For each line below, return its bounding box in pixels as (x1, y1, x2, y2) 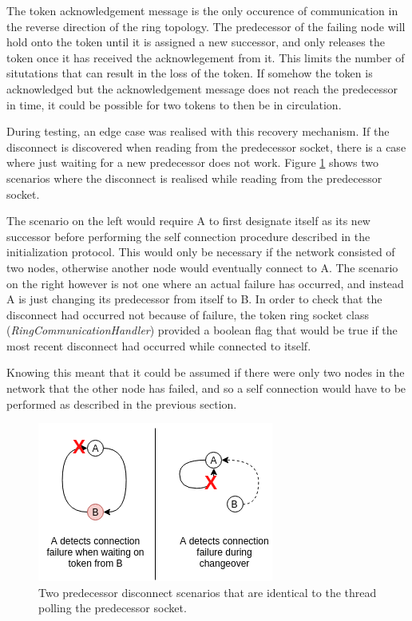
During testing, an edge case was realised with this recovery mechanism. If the (6, 123, 390, 140)
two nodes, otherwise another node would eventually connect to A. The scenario (6, 259, 398, 275)
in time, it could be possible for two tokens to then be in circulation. (6, 96, 342, 113)
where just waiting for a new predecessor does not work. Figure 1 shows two (6, 154, 378, 171)
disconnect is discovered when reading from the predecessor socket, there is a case (6, 138, 406, 155)
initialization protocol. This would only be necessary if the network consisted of (6, 243, 395, 260)
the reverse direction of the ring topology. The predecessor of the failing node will (6, 18, 406, 34)
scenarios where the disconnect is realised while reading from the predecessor (6, 169, 382, 186)
